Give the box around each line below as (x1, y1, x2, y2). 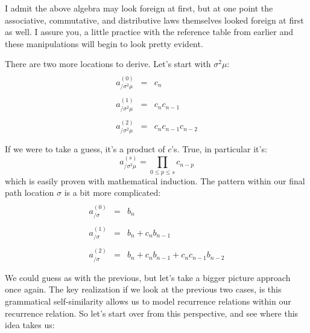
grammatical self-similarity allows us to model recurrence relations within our (5, 294, 291, 307)
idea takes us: (5, 318, 55, 331)
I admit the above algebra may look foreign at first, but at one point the (5, 2, 273, 14)
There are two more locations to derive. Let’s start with (5, 57, 211, 70)
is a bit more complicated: (64, 186, 161, 199)
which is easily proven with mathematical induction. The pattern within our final (5, 174, 305, 187)
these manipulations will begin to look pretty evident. (5, 37, 203, 50)
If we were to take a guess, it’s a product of (5, 142, 165, 155)
